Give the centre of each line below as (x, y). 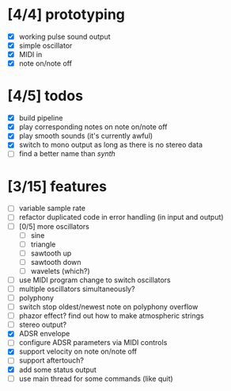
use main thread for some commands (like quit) (96, 378)
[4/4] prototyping (66, 15)
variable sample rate (52, 209)
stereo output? (43, 325)
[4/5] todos (45, 96)
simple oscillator (45, 46)
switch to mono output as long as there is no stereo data (111, 145)
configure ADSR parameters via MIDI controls (93, 343)
